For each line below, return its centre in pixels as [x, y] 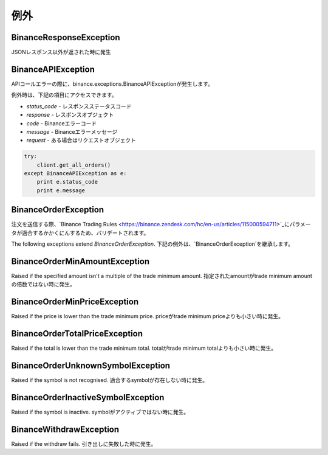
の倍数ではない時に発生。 [43, 284]
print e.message [61, 190]
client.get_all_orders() [74, 165]
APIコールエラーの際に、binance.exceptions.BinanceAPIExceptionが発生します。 [112, 84]
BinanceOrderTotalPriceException [77, 334]
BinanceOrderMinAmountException [80, 261]
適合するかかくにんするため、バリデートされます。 [85, 233]
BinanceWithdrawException [65, 429]
